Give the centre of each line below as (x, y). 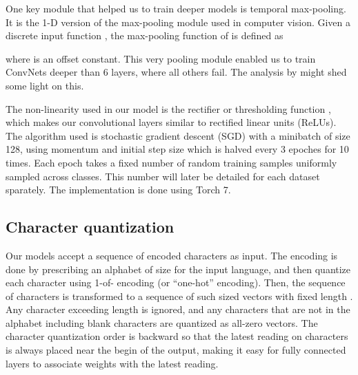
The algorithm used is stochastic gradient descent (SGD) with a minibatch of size (178, 135)
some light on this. (45, 85)
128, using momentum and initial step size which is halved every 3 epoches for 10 (177, 149)
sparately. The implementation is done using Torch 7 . (118, 190)
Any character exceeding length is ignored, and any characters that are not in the (178, 309)
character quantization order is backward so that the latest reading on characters (177, 336)
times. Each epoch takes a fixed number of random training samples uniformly (171, 162)
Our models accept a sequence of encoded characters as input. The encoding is (172, 255)
